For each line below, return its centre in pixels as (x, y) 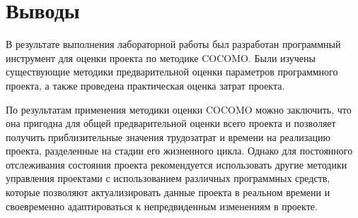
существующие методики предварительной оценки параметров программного (172, 72)
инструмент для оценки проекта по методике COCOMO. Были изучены (161, 57)
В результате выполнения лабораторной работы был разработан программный (173, 44)
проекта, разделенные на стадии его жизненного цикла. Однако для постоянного (179, 151)
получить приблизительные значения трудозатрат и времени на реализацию (168, 137)
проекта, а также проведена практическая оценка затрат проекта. (145, 85)
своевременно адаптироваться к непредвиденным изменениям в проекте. (162, 206)
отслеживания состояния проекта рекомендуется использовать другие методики (177, 164)
